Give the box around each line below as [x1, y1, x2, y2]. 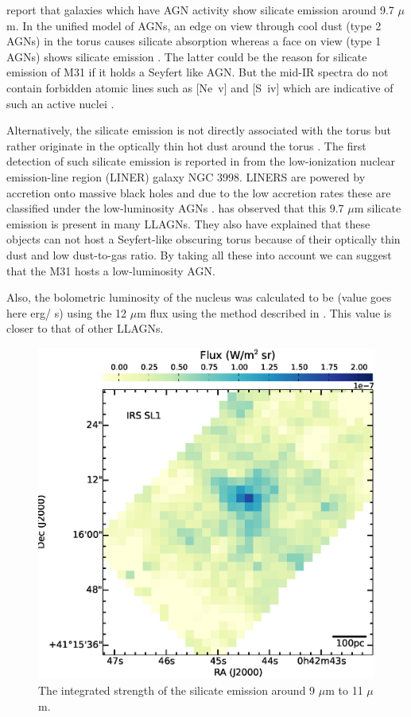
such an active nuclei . [6, 95, 114, 111]
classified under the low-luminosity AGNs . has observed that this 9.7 [6, 200, 344, 216]
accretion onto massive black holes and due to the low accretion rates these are [6, 184, 391, 201]
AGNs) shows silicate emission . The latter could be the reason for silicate [6, 48, 367, 64]
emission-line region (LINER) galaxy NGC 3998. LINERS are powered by [6, 168, 366, 185]
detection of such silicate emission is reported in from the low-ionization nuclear [6, 153, 395, 170]
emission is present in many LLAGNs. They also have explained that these [6, 215, 370, 232]
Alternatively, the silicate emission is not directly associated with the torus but [6, 122, 392, 138]
